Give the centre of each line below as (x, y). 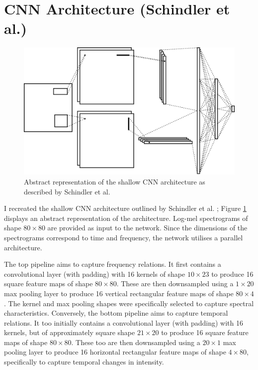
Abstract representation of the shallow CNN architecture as (115, 181)
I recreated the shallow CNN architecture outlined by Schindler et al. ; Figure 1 (125, 208)
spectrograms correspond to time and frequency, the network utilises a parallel (124, 237)
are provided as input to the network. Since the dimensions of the (147, 228)
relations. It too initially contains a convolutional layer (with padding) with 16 (124, 322)
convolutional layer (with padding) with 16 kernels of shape (95, 274)
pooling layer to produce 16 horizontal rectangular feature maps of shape (115, 352)
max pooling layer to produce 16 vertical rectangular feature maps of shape (119, 293)
